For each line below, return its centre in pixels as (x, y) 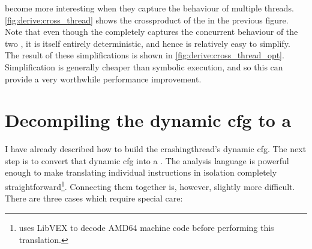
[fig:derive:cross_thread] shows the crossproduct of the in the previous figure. (147, 20)
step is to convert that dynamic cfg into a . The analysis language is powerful (147, 160)
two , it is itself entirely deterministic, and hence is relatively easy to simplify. (148, 43)
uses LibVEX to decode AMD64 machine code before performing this (146, 227)
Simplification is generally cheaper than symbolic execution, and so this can (144, 66)
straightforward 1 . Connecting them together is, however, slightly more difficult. (150, 186)
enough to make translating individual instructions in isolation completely (141, 172)
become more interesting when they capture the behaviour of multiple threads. (149, 8)
